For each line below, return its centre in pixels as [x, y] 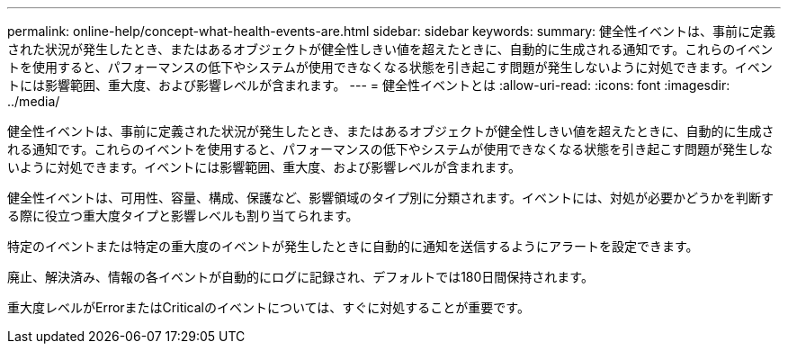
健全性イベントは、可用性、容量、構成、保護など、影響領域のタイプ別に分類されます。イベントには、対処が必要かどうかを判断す [390, 198]
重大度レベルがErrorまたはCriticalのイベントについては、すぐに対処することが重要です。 [269, 307]
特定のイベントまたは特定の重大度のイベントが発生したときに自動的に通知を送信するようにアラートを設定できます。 [353, 246]
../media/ [34, 101]
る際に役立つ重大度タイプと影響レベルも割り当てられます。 [183, 216]
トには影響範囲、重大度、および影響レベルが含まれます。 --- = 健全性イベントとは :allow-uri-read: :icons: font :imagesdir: [369, 85]
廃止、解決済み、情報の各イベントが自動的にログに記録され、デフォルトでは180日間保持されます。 [300, 277]
